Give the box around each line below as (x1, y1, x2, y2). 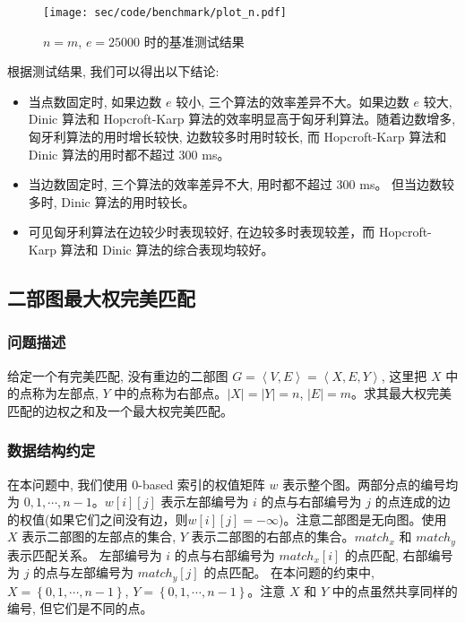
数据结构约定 (7, 439, 96, 462)
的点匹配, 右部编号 (344, 545, 453, 564)
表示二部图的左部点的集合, (22, 527, 177, 546)
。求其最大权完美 (351, 384, 452, 402)
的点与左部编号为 (33, 563, 134, 582)
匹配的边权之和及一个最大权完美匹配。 (7, 401, 233, 420)
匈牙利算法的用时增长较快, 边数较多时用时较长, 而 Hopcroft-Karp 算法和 (28, 127, 447, 146)
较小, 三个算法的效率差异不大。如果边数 (176, 91, 409, 110)
